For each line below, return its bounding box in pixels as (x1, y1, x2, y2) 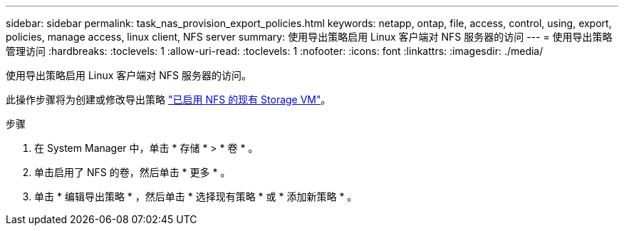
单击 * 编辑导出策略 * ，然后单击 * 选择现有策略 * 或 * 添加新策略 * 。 (34, 190, 358, 202)
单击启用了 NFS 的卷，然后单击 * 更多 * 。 (34, 166, 231, 178)
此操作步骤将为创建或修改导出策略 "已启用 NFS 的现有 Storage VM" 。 (6, 93, 331, 106)
